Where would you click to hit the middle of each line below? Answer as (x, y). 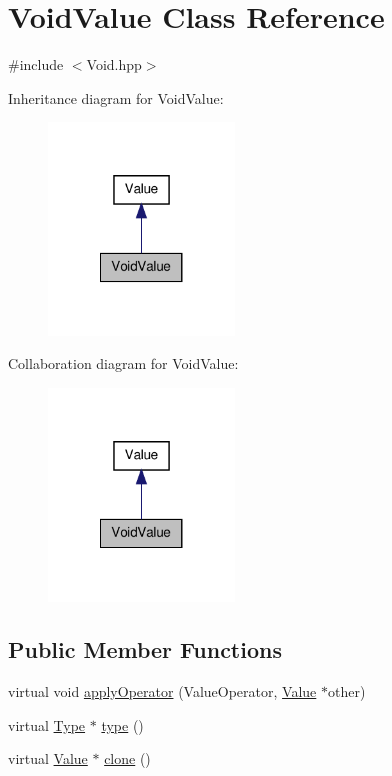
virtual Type (47, 724)
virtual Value (48, 758)
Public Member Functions (145, 649)
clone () (127, 758)
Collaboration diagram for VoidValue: (123, 363)
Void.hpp (114, 64)
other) (346, 691)
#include (36, 64)
